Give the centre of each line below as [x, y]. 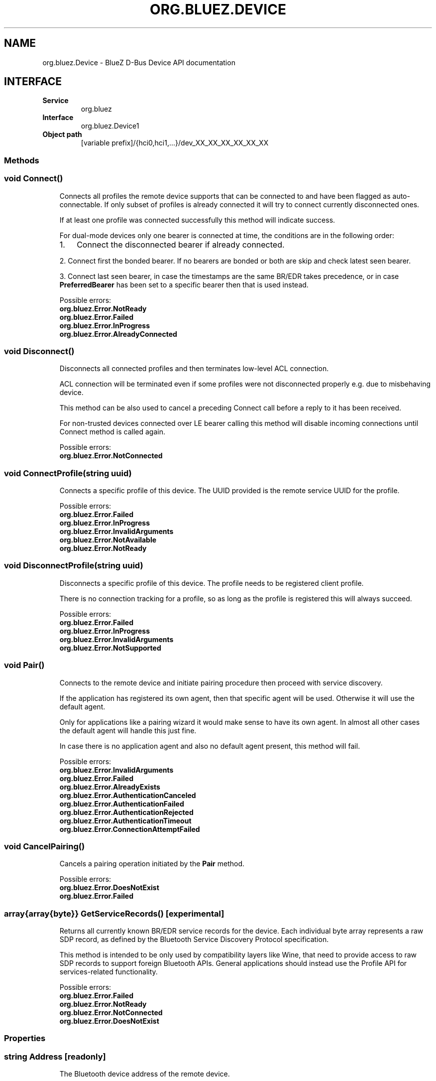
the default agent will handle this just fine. [128, 730]
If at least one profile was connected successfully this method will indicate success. [197, 220]
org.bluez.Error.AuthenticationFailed [122, 804]
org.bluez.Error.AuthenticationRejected [126, 812]
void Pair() [24, 665]
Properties [25, 1038]
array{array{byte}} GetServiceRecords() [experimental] [114, 913]
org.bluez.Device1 [110, 126]
